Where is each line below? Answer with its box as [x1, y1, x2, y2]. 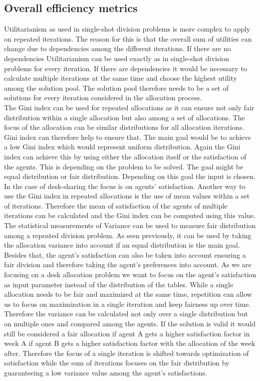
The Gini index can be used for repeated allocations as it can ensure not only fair [4, 102, 254, 112]
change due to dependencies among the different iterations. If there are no [4, 43, 231, 54]
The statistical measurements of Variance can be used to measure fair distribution [4, 220, 256, 231]
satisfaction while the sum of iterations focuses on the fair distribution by [4, 357, 229, 368]
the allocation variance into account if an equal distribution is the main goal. [4, 240, 240, 250]
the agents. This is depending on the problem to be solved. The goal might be [4, 161, 243, 171]
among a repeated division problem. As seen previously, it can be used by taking [4, 230, 251, 240]
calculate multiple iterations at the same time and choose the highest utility [4, 73, 237, 83]
